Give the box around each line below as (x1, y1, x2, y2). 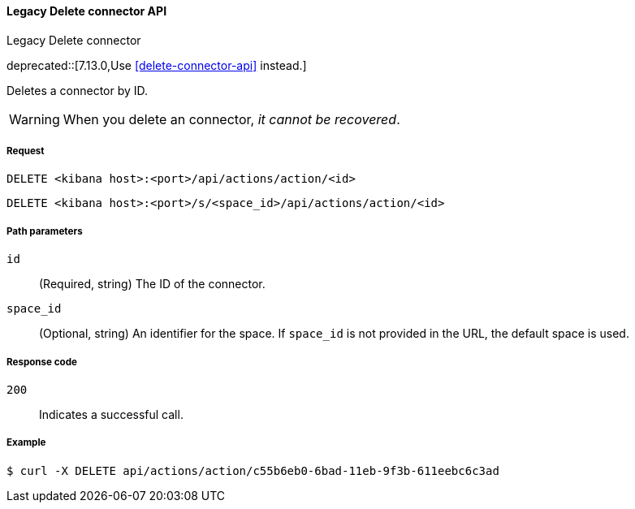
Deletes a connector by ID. (6, 83, 149, 97)
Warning (9, 110, 60, 127)
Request (6, 145, 45, 157)
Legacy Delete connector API (6, 4, 167, 18)
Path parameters (6, 225, 83, 237)
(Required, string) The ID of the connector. (39, 277, 266, 291)
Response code (6, 356, 77, 368)
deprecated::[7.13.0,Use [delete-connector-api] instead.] (6, 58, 307, 72)
